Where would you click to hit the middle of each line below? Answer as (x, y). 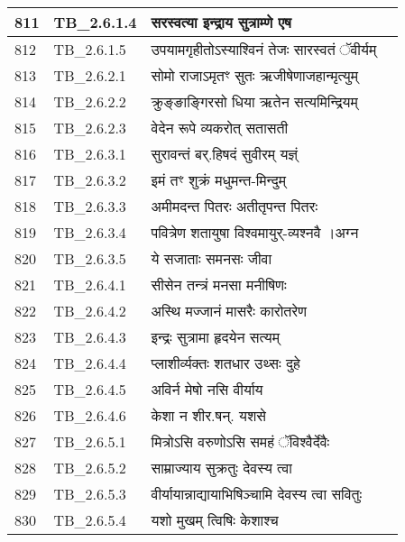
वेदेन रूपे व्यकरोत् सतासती (220, 128)
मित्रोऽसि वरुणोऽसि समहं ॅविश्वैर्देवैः (240, 441)
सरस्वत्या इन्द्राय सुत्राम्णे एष (221, 22)
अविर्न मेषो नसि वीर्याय (207, 389)
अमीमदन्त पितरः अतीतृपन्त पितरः (235, 206)
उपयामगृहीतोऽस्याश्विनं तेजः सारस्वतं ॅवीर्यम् (264, 49)
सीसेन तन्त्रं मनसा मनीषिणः (219, 285)
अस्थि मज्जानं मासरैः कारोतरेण (229, 311)
